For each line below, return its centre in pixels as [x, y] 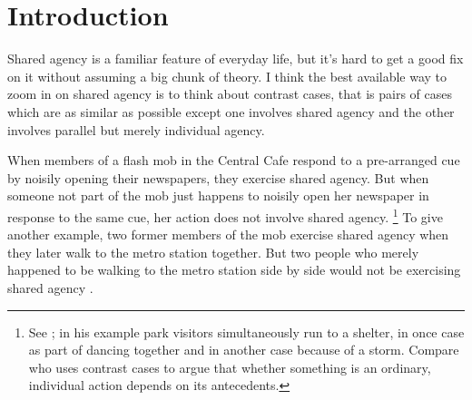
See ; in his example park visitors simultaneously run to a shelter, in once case [246, 332]
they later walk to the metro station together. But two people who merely [213, 252]
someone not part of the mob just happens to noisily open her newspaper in [218, 195]
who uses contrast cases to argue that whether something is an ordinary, [230, 367]
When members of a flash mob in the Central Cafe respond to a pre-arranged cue [234, 160]
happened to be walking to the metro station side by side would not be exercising [234, 270]
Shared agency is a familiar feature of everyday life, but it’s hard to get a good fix [236, 59]
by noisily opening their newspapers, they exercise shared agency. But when [218, 177]
